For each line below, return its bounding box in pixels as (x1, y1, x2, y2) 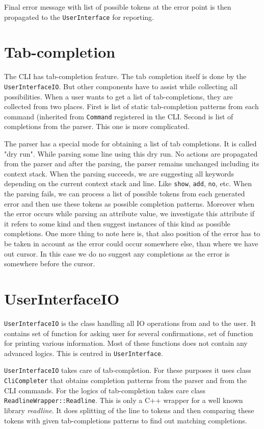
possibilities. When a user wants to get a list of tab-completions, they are (4, 91, 233, 102)
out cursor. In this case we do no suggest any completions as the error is (4, 248, 230, 259)
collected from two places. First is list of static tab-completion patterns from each (4, 101, 259, 112)
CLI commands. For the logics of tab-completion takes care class (4, 385, 206, 395)
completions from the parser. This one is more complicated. (4, 121, 190, 132)
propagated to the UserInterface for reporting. (4, 11, 154, 22)
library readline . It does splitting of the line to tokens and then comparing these (4, 405, 254, 416)
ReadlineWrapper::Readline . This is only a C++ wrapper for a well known (4, 395, 243, 406)
